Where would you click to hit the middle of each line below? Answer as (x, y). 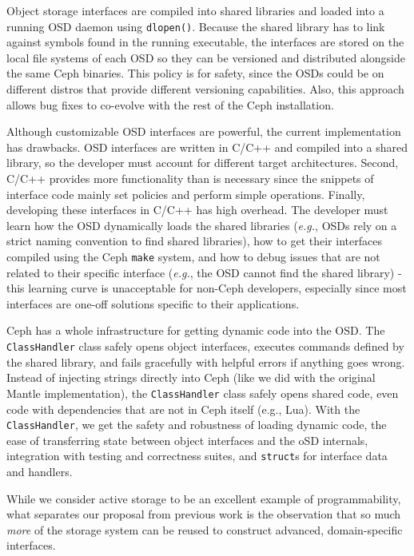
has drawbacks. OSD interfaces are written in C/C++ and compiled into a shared (207, 147)
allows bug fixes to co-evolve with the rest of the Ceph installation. (170, 104)
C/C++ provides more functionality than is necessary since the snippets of (190, 178)
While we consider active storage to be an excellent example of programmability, (204, 498)
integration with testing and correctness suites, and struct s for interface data (197, 456)
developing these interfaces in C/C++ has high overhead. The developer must (197, 210)
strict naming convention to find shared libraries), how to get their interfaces (194, 241)
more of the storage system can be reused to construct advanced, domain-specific (205, 529)
